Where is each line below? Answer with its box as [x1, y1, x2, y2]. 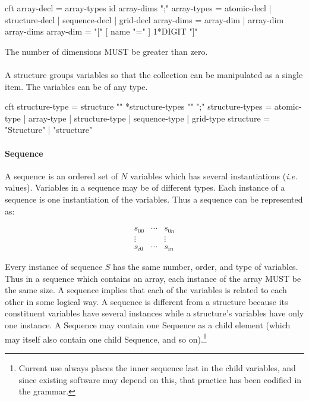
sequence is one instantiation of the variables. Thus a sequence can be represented [5, 192, 303, 205]
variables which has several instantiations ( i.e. [130, 169, 298, 182]
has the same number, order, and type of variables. [113, 260, 298, 273]
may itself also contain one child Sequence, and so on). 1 [5, 331, 207, 345]
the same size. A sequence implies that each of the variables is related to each [5, 284, 287, 296]
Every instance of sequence [5, 260, 103, 273]
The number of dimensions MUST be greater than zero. [5, 45, 208, 57]
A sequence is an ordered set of [5, 169, 118, 182]
